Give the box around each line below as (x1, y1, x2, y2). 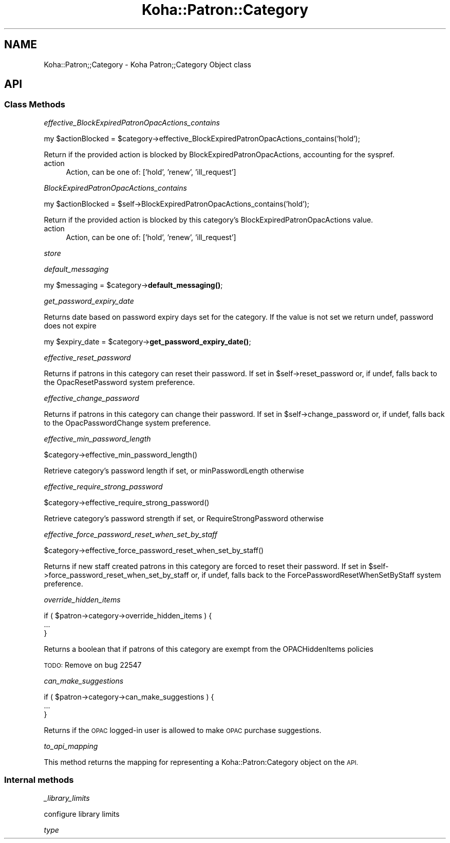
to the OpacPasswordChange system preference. (44, 418, 211, 427)
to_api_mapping (44, 741, 98, 750)
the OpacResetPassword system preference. (44, 377, 195, 387)
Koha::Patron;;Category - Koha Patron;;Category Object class (44, 60, 251, 69)
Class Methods (4, 99, 65, 110)
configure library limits (44, 809, 120, 818)
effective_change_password (44, 393, 139, 402)
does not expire (44, 321, 97, 330)
